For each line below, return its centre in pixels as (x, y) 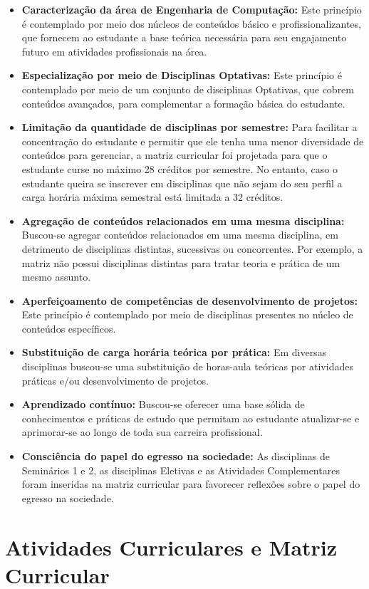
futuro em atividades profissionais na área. (114, 51)
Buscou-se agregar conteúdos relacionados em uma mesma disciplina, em (180, 235)
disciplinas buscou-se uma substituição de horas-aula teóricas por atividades (187, 366)
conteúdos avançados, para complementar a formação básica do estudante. (183, 103)
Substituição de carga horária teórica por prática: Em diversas (174, 352)
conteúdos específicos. (69, 328)
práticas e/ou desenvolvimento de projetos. (115, 380)
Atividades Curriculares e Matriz (171, 547)
